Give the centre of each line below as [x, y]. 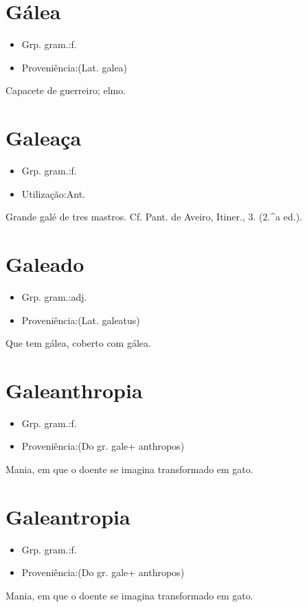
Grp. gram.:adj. [54, 296]
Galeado [45, 264]
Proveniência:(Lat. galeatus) [81, 320]
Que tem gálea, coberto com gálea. [78, 343]
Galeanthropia [74, 390]
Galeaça [44, 138]
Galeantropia [68, 516]
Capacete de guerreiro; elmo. [66, 90]
